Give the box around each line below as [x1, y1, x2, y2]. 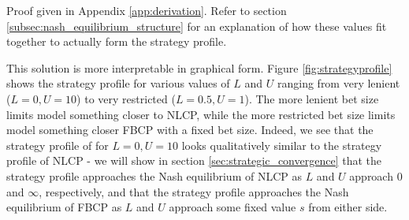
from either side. [308, 199, 388, 215]
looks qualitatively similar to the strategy [181, 136, 382, 153]
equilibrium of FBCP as [6, 199, 122, 215]
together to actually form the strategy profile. [6, 33, 227, 50]
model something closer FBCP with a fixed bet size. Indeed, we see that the [6, 121, 374, 138]
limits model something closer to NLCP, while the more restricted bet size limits [6, 106, 396, 122]
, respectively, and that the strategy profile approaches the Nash [39, 183, 349, 199]
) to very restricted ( [76, 90, 176, 106]
